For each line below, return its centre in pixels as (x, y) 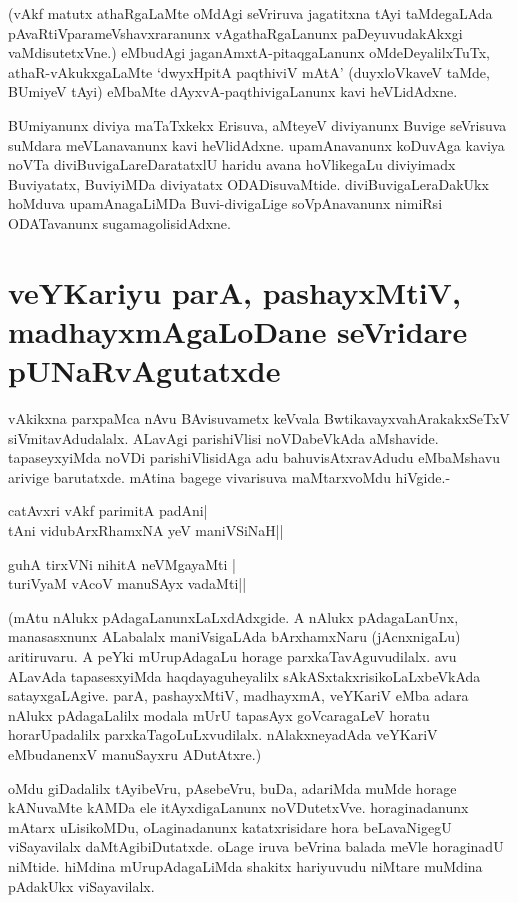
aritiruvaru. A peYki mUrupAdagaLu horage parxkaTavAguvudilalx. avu (232, 655)
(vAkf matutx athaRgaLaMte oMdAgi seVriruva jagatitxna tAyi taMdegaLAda (250, 13)
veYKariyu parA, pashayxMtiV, (234, 291)
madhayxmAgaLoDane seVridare (238, 330)
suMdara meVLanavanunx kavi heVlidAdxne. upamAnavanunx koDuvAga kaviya (256, 144)
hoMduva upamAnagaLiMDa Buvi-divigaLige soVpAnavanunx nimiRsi (225, 203)
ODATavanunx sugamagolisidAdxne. (119, 222)
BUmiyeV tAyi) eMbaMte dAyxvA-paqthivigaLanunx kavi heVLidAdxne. (233, 91)
